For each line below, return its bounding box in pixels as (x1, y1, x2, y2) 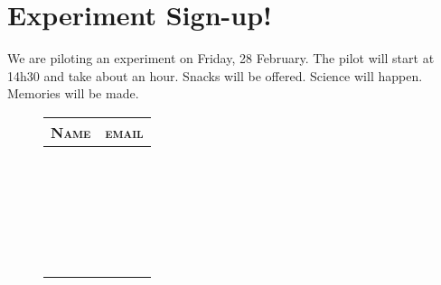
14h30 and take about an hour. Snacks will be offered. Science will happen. (7, 66, 423, 85)
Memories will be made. (7, 84, 139, 103)
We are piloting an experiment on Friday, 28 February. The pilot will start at (7, 49, 435, 68)
